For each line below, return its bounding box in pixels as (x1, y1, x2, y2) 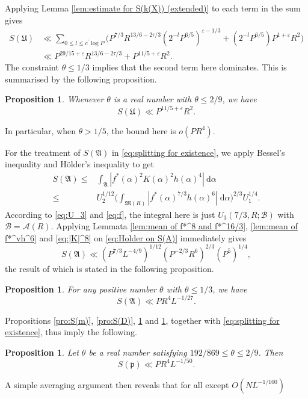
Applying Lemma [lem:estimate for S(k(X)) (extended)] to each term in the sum (5, 2, 301, 14)
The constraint (5, 61, 59, 73)
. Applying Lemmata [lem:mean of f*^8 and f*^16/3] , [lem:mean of (51, 220, 298, 232)
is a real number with (113, 93, 192, 105)
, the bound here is (106, 124, 176, 137)
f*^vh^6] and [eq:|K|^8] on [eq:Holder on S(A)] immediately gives (5, 231, 247, 244)
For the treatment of (5, 146, 81, 158)
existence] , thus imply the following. (5, 326, 137, 338)
